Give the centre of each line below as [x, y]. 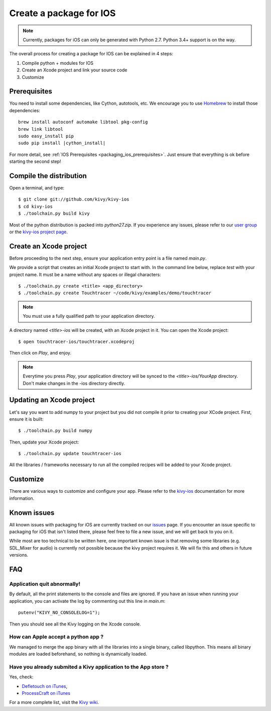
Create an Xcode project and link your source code [75, 70]
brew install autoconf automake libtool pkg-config [83, 122]
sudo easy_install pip [46, 136]
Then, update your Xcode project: [44, 442]
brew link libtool [41, 129]
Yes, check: [21, 677]
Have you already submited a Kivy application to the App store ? [89, 667]
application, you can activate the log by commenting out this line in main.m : [87, 601]
